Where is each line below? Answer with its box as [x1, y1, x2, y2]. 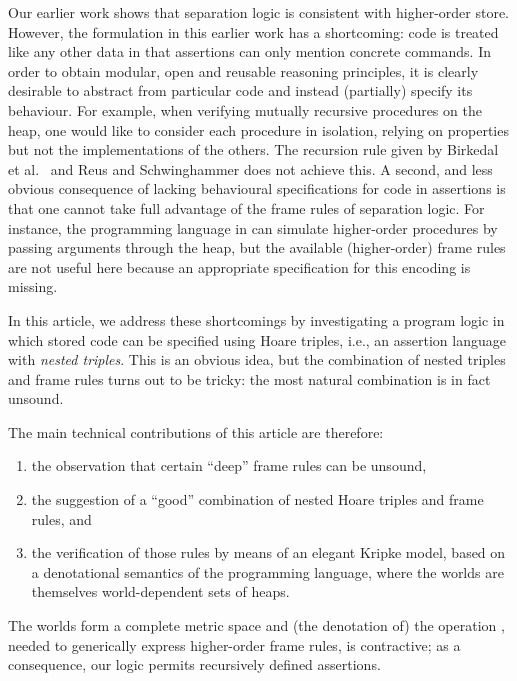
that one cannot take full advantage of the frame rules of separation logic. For [8, 197, 485, 218]
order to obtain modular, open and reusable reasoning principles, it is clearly [8, 60, 479, 81]
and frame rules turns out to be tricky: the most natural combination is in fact [8, 368, 491, 389]
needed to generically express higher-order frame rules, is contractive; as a [8, 634, 461, 655]
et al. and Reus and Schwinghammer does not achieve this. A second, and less [8, 158, 493, 179]
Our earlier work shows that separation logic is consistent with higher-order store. [8, 2, 510, 22]
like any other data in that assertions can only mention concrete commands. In [8, 41, 492, 62]
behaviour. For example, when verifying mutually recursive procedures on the [8, 99, 482, 120]
